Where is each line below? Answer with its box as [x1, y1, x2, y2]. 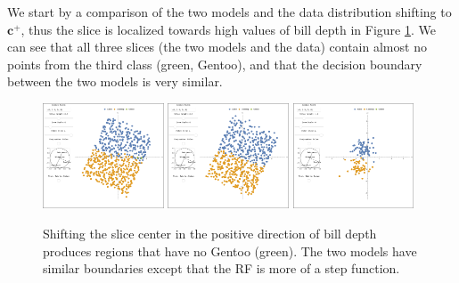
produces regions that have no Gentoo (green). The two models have [43, 241, 417, 260]
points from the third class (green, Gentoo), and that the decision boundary [7, 54, 422, 73]
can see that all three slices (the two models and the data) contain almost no [7, 37, 427, 56]
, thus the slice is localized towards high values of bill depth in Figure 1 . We [20, 20, 436, 38]
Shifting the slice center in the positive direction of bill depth [43, 224, 377, 242]
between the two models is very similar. [7, 72, 223, 91]
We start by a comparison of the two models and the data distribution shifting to [7, 3, 452, 20]
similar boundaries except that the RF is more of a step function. [43, 259, 400, 278]
